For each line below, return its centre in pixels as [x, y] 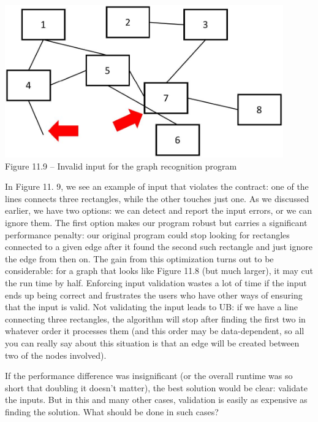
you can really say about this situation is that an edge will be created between [152, 342]
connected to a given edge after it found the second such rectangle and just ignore [159, 247]
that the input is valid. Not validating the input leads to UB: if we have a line [151, 307]
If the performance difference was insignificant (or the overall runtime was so [149, 376]
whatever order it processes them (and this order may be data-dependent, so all [155, 331]
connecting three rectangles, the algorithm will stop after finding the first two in [155, 318]
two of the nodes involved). [56, 355]
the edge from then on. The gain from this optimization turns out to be [139, 258]
